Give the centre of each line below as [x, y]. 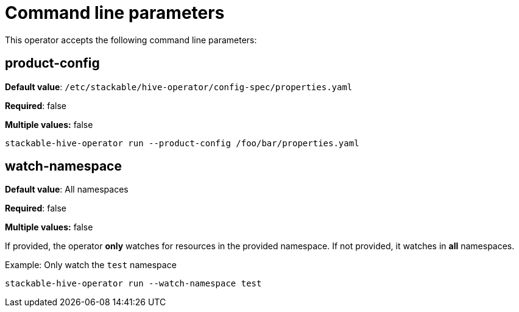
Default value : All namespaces [67, 190]
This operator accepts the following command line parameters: [131, 40]
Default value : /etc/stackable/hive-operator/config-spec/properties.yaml [179, 87]
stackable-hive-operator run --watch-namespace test [133, 284]
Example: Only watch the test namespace [91, 265]
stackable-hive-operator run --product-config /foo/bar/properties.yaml [182, 143]
